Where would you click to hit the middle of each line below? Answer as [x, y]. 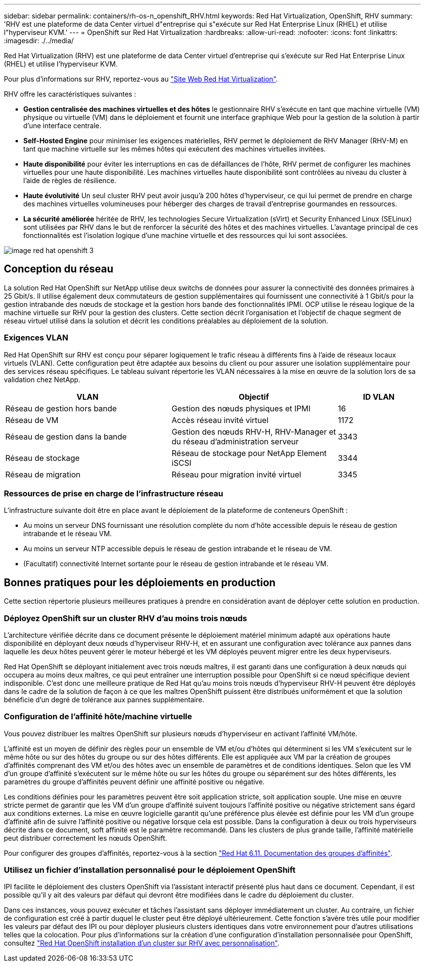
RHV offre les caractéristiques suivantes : [70, 94]
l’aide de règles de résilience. [70, 180]
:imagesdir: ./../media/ [39, 41]
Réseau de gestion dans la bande [66, 436]
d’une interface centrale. [62, 126]
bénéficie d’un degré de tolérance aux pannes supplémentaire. [104, 699]
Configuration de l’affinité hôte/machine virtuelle [98, 717]
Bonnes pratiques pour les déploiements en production [140, 582]
